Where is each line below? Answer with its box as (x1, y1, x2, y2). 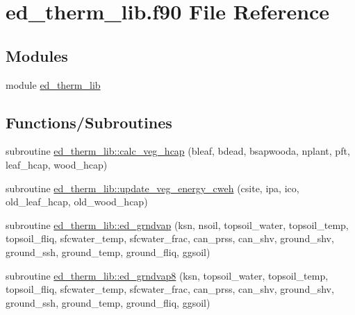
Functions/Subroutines (6, 111, 172, 133)
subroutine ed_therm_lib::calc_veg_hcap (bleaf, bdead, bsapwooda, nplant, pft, (6, 144, 350, 158)
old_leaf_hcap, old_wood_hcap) (6, 194, 148, 209)
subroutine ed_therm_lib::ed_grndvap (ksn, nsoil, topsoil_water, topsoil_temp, (6, 217, 349, 232)
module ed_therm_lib (6, 77, 101, 92)
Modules (6, 44, 68, 66)
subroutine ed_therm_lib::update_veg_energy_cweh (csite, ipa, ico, (6, 180, 299, 195)
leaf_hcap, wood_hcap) (6, 157, 108, 171)
